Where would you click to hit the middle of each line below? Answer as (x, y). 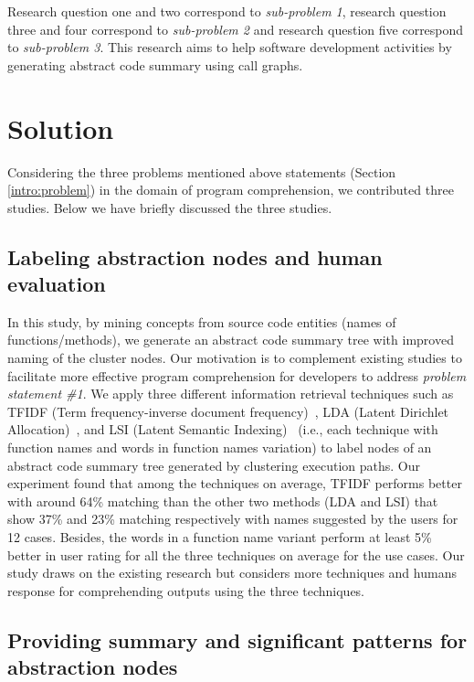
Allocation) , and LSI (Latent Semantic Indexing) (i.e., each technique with (223, 429)
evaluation (57, 284)
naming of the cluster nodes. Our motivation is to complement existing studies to (235, 358)
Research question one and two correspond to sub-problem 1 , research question (227, 11)
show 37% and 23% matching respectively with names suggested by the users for (233, 519)
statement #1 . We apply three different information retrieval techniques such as (231, 394)
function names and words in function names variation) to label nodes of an (220, 448)
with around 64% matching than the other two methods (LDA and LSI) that (223, 501)
